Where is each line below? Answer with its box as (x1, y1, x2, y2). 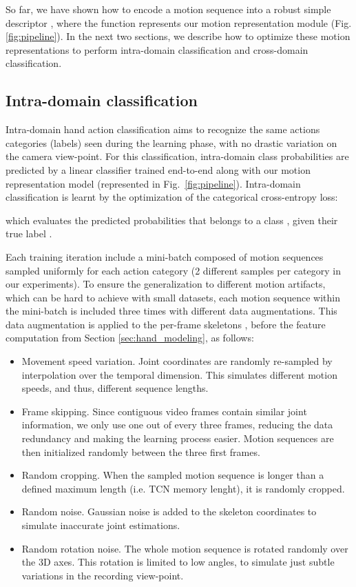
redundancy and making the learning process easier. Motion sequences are (21, 431, 334, 446)
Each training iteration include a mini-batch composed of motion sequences (6, 249, 324, 263)
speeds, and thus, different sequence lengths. (21, 381, 209, 395)
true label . (6, 226, 52, 241)
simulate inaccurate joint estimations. (21, 518, 180, 533)
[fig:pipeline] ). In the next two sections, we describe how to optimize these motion (6, 29, 350, 43)
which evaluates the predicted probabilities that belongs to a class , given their (6, 212, 338, 227)
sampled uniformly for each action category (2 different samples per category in (6, 263, 341, 277)
